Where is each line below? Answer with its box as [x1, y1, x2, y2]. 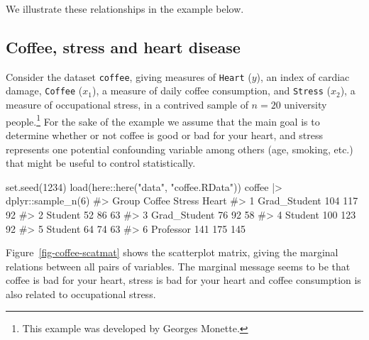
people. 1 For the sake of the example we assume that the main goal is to [6, 111, 320, 128]
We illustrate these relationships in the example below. [6, 1, 244, 16]
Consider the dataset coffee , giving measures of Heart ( [6, 69, 252, 84]
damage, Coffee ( [6, 83, 83, 98]
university [284, 97, 327, 112]
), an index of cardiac [256, 69, 350, 84]
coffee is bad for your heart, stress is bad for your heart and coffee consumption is [6, 273, 361, 287]
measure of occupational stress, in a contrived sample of [6, 97, 248, 112]
